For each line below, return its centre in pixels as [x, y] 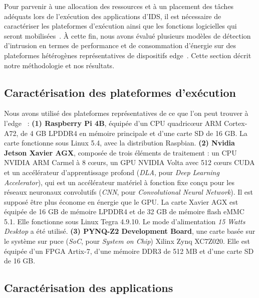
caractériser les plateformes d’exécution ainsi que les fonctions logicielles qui [120, 26]
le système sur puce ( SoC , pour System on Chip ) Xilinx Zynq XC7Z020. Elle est [127, 241]
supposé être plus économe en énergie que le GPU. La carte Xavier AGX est [121, 201]
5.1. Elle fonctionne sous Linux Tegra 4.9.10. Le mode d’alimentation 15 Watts [125, 221]
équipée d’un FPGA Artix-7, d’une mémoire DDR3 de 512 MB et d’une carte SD [129, 251]
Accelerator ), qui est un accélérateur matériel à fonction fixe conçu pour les [119, 182]
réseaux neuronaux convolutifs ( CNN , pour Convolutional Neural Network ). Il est [129, 192]
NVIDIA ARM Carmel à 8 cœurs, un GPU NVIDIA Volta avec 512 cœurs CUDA [129, 162]
